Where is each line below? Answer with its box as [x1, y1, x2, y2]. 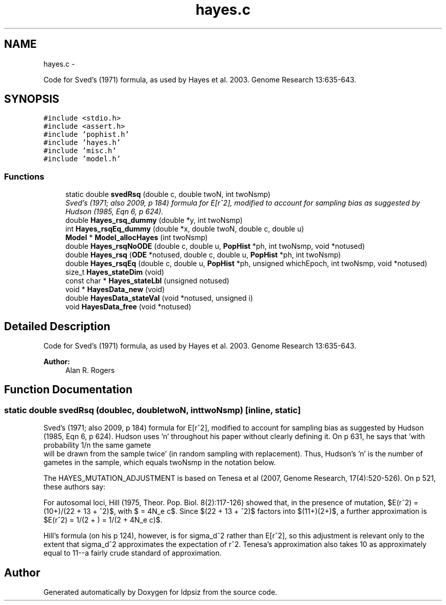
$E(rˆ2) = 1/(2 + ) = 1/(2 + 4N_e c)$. [43, 515, 163, 525]
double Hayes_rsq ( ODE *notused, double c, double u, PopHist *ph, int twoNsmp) [65, 250, 341, 260]
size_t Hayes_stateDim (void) [65, 268, 164, 277]
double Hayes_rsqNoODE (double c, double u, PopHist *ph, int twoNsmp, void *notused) [65, 242, 365, 251]
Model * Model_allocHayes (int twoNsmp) [65, 233, 208, 242]
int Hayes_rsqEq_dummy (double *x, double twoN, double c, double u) [65, 224, 304, 234]
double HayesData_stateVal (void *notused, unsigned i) [65, 294, 253, 303]
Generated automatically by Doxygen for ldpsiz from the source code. [43, 588, 277, 597]
